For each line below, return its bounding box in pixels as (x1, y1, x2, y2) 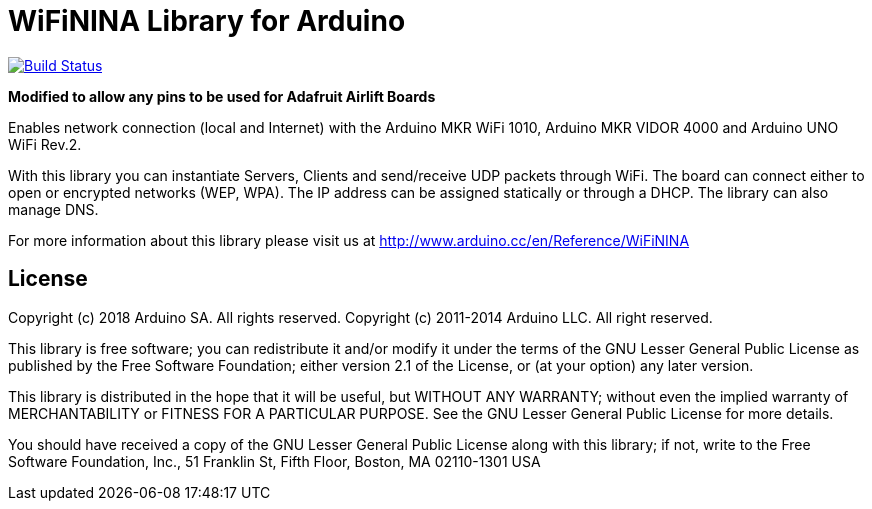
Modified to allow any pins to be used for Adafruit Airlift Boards (8, 87, 436, 105)
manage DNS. (8, 200, 99, 218)
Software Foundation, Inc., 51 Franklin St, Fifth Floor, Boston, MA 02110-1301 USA (8, 452, 541, 470)
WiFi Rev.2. (8, 135, 82, 153)
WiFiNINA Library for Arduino (8, 4, 406, 38)
